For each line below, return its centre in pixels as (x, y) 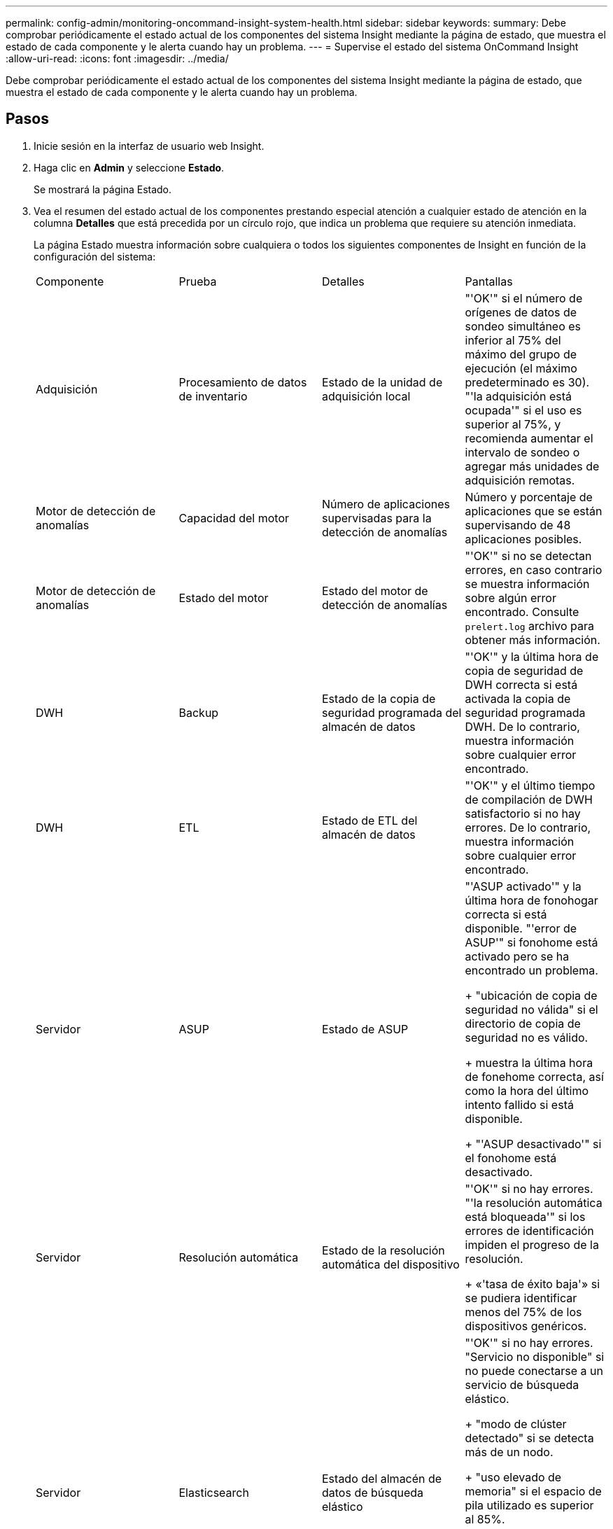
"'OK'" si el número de (524, 298)
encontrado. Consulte (522, 612)
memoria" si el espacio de (533, 1491)
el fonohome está (511, 1158)
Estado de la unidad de (382, 382)
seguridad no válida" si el (531, 1009)
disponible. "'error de (521, 928)
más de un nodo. (509, 1452)
